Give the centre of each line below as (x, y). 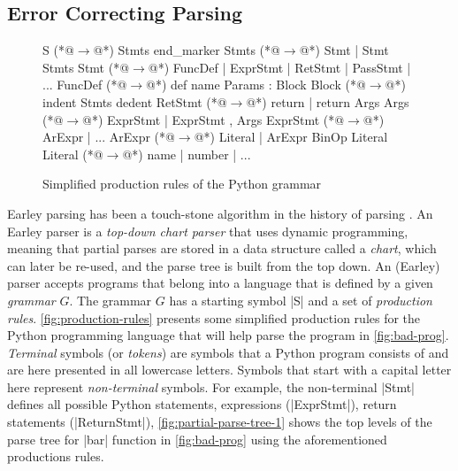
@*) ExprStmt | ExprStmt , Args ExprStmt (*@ (214, 119)
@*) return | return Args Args (328, 101)
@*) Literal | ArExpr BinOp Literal (291, 137)
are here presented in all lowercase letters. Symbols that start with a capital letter (229, 370)
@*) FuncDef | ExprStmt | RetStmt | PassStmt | (279, 67)
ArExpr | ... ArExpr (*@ (109, 137)
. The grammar (111, 300)
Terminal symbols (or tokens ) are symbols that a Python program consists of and (228, 352)
